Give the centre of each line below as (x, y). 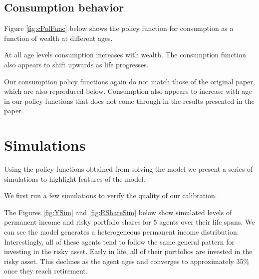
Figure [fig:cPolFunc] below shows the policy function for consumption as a (119, 28)
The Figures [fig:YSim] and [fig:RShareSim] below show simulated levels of (118, 212)
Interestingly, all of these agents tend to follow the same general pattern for (120, 241)
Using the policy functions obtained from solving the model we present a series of (129, 169)
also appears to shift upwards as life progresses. (76, 64)
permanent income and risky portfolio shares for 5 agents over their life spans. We (129, 222)
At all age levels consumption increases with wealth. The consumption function (125, 55)
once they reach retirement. (46, 271)
